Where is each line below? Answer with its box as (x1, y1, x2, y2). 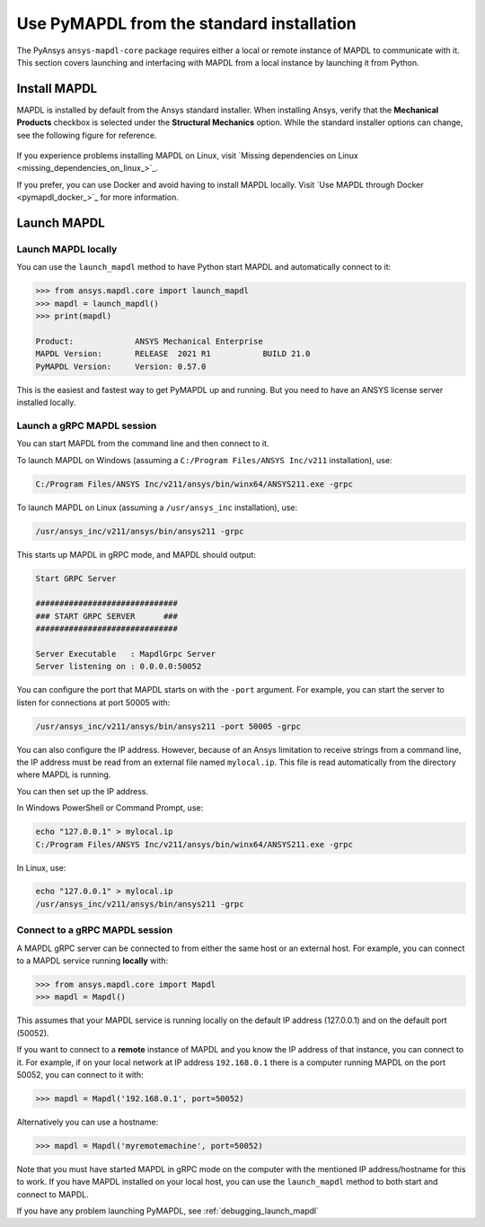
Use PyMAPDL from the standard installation (16, 13, 357, 33)
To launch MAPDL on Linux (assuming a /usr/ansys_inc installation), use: (16, 502, 298, 513)
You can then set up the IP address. (16, 785, 148, 796)
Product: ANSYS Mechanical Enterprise (35, 336, 264, 346)
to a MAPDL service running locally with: (16, 955, 169, 966)
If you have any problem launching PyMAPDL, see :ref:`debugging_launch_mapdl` (16, 1205, 319, 1216)
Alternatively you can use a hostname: (16, 1116, 159, 1127)
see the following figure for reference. (16, 130, 157, 140)
